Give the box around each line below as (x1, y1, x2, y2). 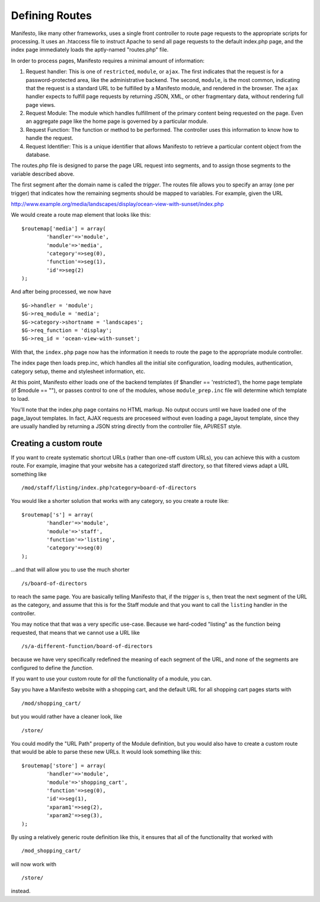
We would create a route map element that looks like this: (11, 211, 151, 219)
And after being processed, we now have (11, 288, 112, 295)
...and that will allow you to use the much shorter (11, 566, 130, 573)
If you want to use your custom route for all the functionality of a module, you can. (11, 675, 212, 682)
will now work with (11, 860, 56, 868)
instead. (11, 888, 31, 895)
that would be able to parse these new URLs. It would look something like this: (11, 748, 201, 755)
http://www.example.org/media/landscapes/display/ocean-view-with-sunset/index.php (11, 200, 225, 207)
